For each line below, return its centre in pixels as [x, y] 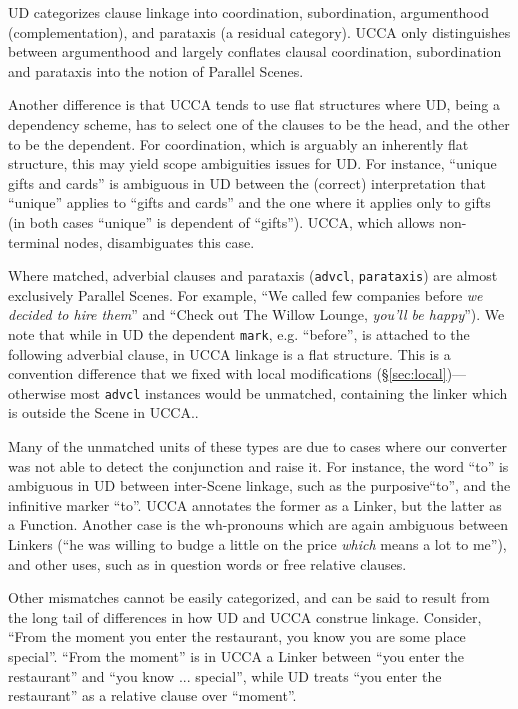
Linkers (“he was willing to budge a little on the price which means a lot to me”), [257, 544]
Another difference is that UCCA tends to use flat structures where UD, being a [254, 104]
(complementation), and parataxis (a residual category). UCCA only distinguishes [259, 31]
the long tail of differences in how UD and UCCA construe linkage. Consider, [245, 616]
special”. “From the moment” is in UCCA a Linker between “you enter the [236, 656]
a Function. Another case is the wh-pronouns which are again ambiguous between [258, 524]
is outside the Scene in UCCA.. [103, 412]
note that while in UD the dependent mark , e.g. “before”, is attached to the [239, 333]
